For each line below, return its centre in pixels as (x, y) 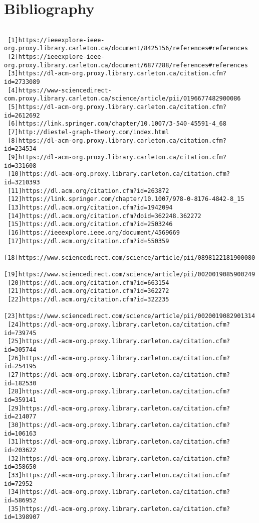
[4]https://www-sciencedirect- (60, 90)
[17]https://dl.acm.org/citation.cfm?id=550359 (88, 241)
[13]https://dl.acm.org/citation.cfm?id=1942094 (90, 207)
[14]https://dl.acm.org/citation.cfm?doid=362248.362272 (104, 216)
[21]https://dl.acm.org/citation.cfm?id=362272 (88, 291)
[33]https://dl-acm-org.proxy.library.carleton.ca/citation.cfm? (119, 475)
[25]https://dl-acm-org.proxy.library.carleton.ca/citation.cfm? (119, 341)
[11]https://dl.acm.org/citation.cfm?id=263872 (88, 191)
